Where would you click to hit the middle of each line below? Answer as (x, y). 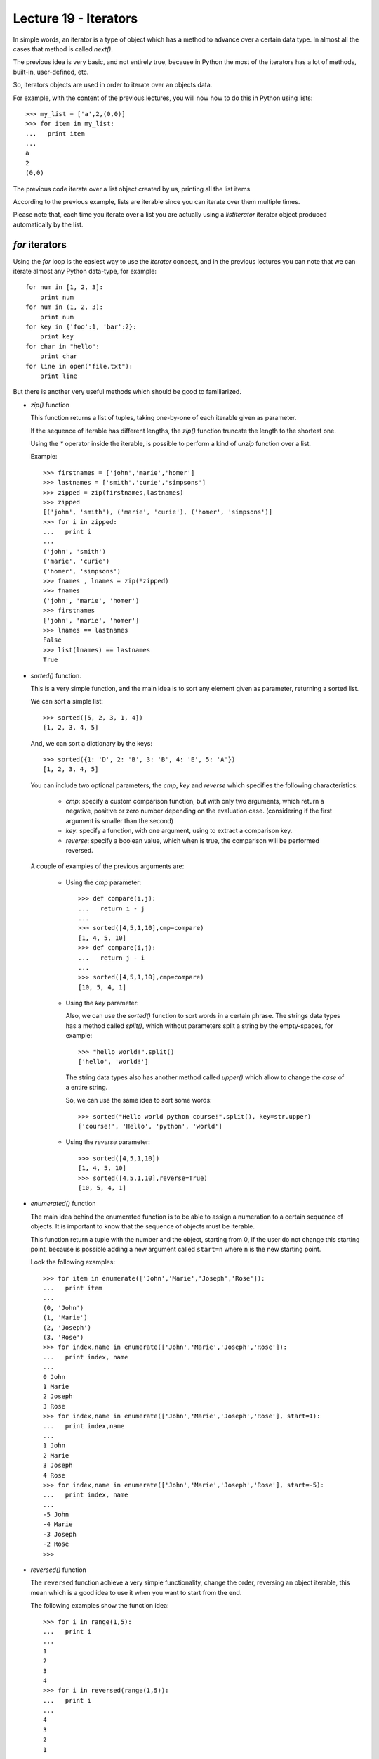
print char (59, 356)
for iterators (40, 245)
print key (56, 337)
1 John (54, 1446)
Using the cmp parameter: (104, 882)
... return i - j (112, 908)
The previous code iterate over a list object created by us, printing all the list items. (132, 189)
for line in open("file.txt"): (79, 366)
